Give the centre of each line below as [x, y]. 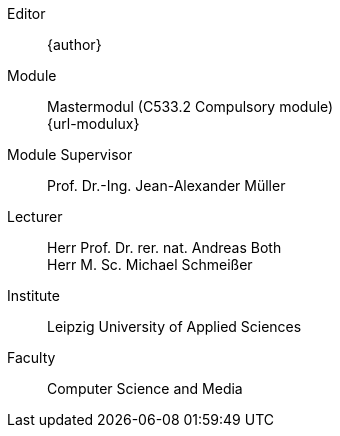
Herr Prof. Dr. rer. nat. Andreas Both [164, 247]
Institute [33, 295]
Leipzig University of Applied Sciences [174, 326]
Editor [26, 13]
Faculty [31, 357]
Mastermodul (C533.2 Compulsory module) [190, 106]
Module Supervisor [70, 154]
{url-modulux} [93, 123]
